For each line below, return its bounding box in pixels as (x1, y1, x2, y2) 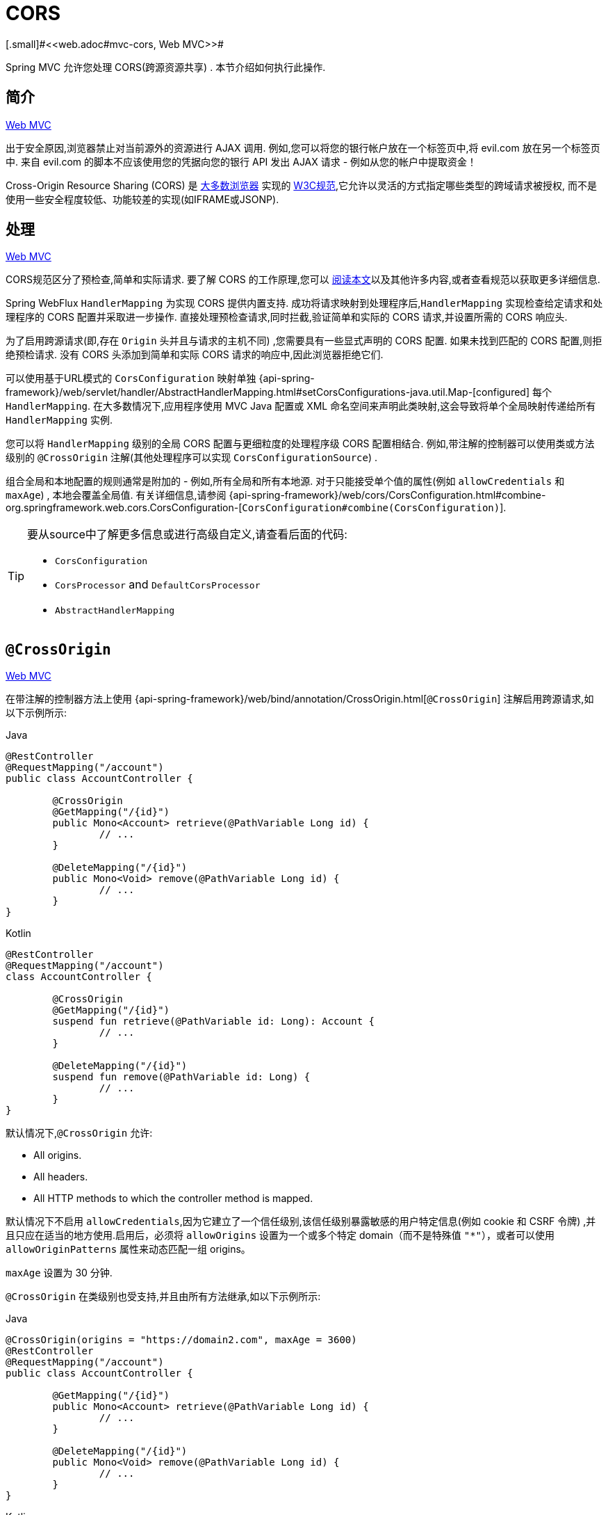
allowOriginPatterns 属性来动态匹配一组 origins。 (6, 1243, 251, 1256)
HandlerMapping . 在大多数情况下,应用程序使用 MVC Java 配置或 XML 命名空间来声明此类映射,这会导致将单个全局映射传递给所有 (6, 400, 596, 412)
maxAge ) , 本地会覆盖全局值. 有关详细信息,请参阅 (6, 489, 227, 502)
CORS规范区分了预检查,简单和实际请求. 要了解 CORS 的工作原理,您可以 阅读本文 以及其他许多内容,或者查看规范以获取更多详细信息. (6, 273, 600, 286)
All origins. (33, 1149, 82, 1162)
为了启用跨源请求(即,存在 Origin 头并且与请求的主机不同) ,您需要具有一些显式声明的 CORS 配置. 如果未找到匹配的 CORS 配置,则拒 (6, 335, 602, 347)
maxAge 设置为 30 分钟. (6, 1267, 113, 1279)
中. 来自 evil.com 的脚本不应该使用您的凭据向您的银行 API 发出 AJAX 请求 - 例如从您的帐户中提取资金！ (6, 155, 477, 168)
